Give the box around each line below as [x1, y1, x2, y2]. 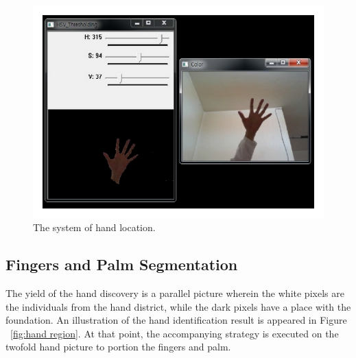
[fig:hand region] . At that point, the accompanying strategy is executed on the [10, 326, 339, 340]
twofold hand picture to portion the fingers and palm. [5, 339, 231, 354]
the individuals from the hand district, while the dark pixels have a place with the [5, 299, 351, 313]
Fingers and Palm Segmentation [5, 254, 238, 275]
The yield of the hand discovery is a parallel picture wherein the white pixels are [5, 285, 344, 300]
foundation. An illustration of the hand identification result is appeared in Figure [5, 313, 347, 327]
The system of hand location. [33, 220, 156, 235]
